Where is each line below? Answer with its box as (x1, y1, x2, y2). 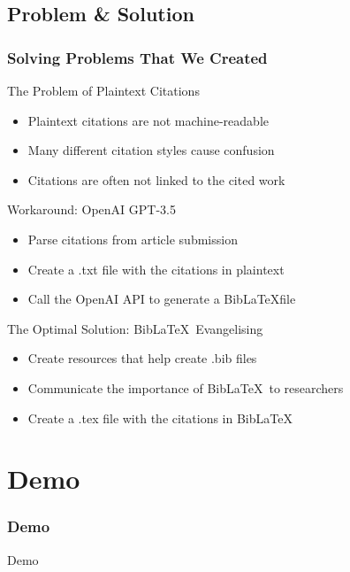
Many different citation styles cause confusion (27, 141, 275, 159)
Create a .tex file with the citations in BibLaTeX (27, 408, 293, 427)
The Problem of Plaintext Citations (7, 81, 200, 99)
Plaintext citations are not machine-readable (27, 111, 269, 129)
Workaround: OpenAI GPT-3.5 (7, 200, 176, 219)
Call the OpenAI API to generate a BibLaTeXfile (27, 290, 296, 308)
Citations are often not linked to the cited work (27, 170, 285, 189)
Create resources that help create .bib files (27, 349, 257, 367)
